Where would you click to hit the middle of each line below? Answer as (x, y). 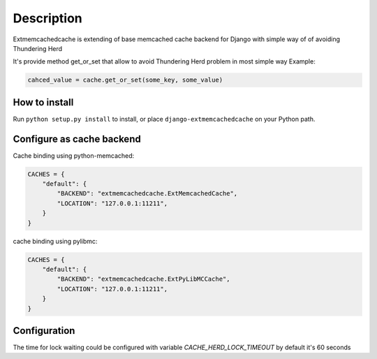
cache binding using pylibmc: (55, 241)
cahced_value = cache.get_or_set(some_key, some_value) (125, 80)
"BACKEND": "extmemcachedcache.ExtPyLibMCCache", (143, 279)
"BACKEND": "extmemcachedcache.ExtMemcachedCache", (147, 193)
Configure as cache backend (77, 139)
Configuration (44, 331)
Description (48, 18)
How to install (43, 102)
